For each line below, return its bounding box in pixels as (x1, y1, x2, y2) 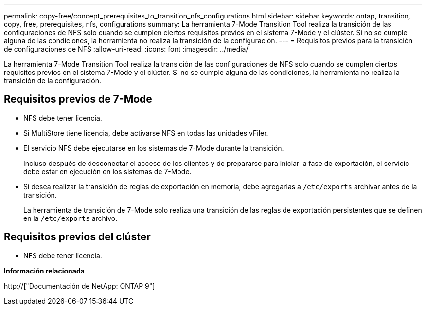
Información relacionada (4, 266, 85, 275)
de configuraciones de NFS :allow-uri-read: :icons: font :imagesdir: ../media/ (4, 45, 248, 53)
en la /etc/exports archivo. (23, 214, 118, 222)
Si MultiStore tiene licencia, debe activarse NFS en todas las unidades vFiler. (23, 128, 268, 137)
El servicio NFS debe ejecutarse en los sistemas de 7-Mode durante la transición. (23, 144, 284, 152)
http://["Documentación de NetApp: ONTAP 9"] (4, 281, 155, 290)
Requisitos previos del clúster (4, 231, 151, 243)
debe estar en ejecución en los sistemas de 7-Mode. (23, 167, 192, 176)
